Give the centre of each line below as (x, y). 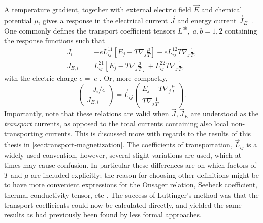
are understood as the (224, 114)
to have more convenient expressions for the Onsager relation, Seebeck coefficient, (131, 185)
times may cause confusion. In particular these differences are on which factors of (130, 165)
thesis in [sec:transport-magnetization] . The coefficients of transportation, (118, 145)
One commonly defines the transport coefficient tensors (90, 30)
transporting (24, 133)
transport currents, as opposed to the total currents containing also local (117, 123)
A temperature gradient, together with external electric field (98, 9)
